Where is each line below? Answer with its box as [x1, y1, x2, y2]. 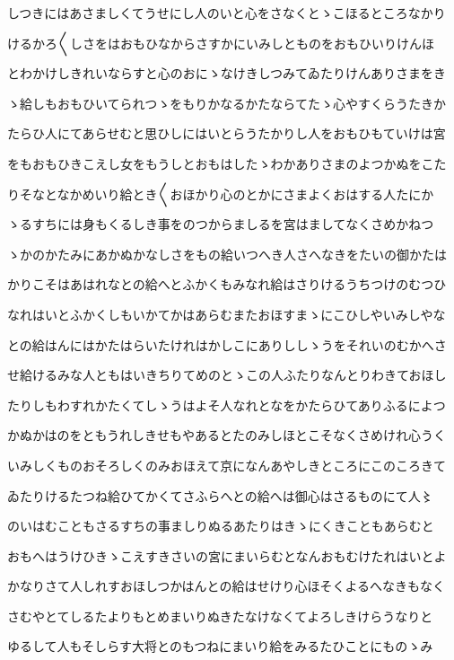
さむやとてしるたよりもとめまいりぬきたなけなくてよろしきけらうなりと [7, 606, 433, 625]
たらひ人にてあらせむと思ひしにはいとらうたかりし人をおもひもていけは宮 [7, 124, 446, 143]
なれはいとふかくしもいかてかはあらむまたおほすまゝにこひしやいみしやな [7, 304, 446, 323]
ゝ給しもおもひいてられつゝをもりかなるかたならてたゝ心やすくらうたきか [7, 93, 446, 112]
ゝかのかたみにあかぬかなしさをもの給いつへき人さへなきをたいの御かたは [7, 244, 447, 263]
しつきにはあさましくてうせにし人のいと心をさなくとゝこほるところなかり [7, 4, 446, 22]
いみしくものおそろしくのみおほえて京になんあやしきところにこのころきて [7, 455, 447, 474]
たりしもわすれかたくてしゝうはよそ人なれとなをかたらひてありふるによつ [7, 395, 446, 414]
